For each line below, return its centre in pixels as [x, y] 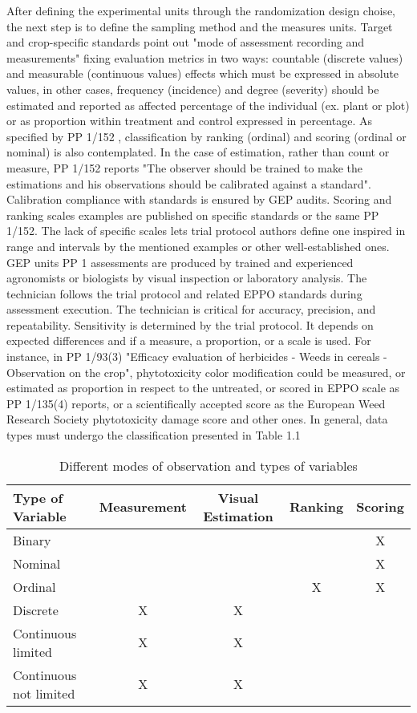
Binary [32, 540]
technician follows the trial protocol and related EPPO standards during [184, 293]
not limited [44, 693]
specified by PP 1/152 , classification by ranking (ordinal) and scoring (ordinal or [206, 136]
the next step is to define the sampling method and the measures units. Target [200, 26]
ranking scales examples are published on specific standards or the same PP [193, 215]
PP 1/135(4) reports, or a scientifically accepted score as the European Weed [196, 403]
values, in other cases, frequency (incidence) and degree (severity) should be [193, 89]
